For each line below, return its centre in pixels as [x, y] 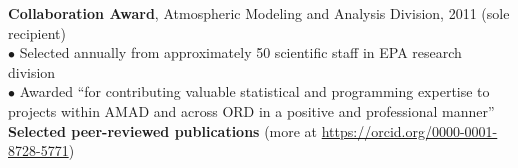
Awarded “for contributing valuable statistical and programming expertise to [254, 91]
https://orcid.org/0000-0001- [409, 130]
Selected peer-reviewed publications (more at [163, 130]
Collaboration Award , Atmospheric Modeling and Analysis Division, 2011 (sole [259, 13]
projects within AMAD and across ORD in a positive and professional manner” [251, 110]
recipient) [37, 32]
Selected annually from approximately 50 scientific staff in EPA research [240, 52]
